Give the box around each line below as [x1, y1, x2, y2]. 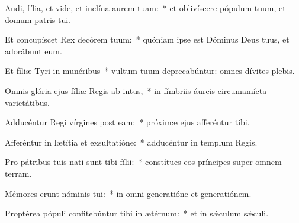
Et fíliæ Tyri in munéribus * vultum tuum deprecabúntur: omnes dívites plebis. [5, 64, 295, 77]
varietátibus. [5, 96, 50, 108]
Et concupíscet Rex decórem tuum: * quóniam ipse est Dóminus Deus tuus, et [5, 33, 290, 46]
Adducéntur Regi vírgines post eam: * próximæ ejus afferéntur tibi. [5, 116, 250, 128]
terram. [5, 167, 32, 179]
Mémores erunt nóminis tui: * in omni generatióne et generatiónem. [5, 187, 252, 199]
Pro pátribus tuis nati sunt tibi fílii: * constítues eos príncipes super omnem [5, 156, 282, 168]
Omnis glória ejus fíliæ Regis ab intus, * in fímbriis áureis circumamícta [5, 84, 267, 96]
